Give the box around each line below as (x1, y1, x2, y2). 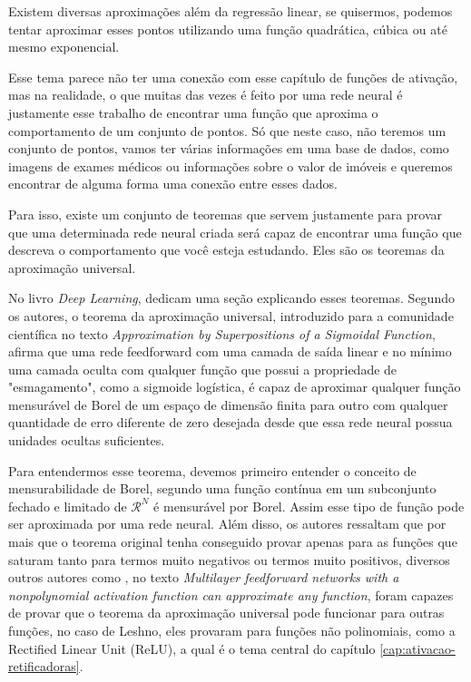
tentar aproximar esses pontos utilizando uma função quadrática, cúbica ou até (8, 19, 447, 38)
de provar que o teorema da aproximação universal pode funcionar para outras (8, 603, 445, 622)
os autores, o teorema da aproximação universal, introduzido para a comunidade (8, 306, 454, 325)
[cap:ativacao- (379, 638, 456, 658)
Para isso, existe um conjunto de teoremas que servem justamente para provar (8, 204, 443, 223)
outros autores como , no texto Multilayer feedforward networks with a (8, 568, 399, 587)
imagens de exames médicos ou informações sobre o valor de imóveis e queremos (8, 156, 453, 175)
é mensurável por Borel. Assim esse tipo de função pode (153, 496, 465, 515)
